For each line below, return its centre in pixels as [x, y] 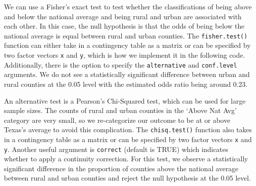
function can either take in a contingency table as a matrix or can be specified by [128, 45]
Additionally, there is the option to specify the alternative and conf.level [121, 64]
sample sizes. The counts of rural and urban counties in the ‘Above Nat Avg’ [120, 110]
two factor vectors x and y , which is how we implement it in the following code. [125, 55]
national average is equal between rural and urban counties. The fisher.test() [126, 35]
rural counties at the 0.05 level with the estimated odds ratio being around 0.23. [126, 84]
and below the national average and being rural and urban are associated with [123, 16]
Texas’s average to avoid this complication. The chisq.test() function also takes [128, 130]
